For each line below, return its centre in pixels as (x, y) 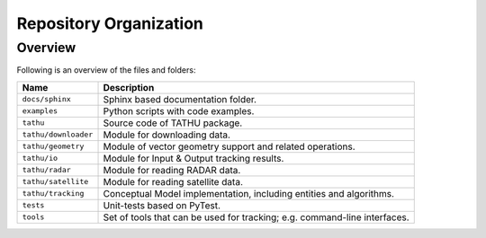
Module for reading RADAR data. (172, 170)
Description (129, 87)
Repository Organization (110, 23)
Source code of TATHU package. (173, 123)
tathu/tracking (53, 194)
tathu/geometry (53, 147)
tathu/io (40, 159)
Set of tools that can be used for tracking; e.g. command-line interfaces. (256, 217)
